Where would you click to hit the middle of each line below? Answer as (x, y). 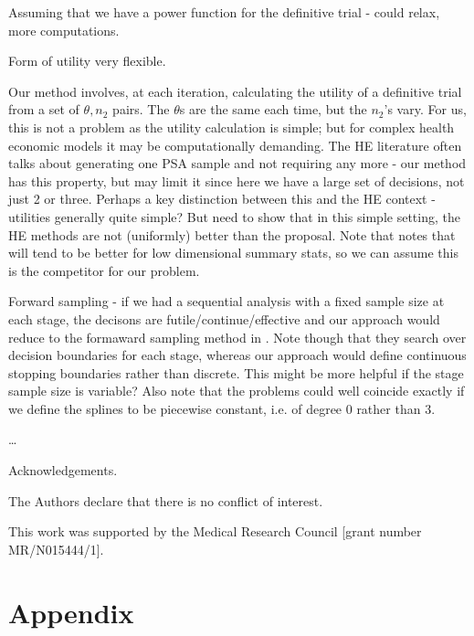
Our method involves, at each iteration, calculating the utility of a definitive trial (235, 91)
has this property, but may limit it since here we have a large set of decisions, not (237, 180)
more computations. (64, 30)
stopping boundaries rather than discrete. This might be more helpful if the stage (236, 372)
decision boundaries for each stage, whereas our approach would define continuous (237, 355)
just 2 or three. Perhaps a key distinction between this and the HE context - (222, 199)
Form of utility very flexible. (87, 61)
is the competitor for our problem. (104, 270)
